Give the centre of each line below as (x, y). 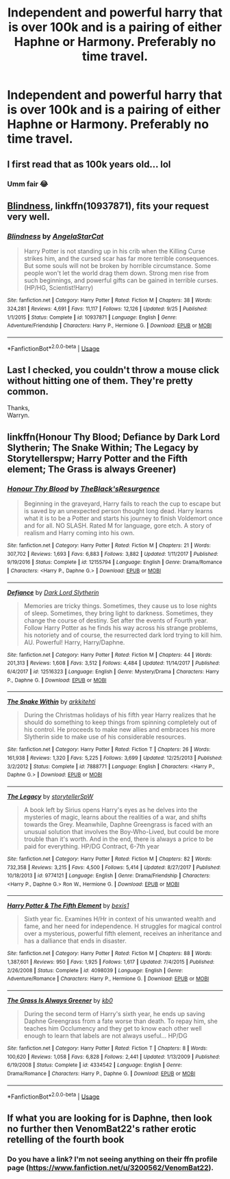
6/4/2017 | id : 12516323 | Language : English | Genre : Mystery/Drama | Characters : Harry (113, 671)
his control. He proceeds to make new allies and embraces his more (119, 730)
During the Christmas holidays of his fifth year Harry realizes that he (120, 715)
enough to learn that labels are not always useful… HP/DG (106, 1036)
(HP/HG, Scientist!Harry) (59, 288)
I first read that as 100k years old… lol (89, 164)
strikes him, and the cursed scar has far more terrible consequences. (121, 258)
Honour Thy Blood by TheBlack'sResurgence (84, 489)
